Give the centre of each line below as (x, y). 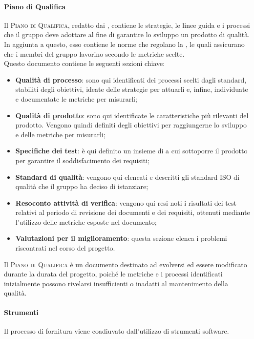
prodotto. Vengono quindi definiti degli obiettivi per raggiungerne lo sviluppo (131, 125)
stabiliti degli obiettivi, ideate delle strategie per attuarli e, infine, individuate (132, 89)
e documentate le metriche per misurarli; (76, 98)
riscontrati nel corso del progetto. (65, 248)
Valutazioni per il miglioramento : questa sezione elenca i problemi (121, 238)
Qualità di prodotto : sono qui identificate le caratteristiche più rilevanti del (132, 115)
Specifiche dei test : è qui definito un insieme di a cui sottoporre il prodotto (131, 151)
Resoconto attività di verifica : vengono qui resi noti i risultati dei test (126, 202)
